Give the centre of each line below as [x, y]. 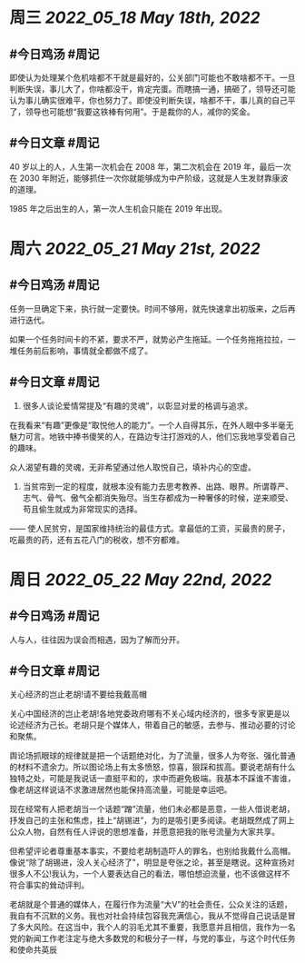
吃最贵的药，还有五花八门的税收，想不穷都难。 [97, 540]
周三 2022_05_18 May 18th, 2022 [135, 18]
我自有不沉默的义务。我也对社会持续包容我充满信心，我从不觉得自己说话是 [148, 916]
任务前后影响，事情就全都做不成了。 [84, 351]
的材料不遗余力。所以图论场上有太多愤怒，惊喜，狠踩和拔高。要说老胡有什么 [152, 767]
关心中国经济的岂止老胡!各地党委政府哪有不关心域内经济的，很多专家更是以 [150, 714]
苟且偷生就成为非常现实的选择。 [82, 509]
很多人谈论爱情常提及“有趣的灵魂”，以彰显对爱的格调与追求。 [138, 405]
